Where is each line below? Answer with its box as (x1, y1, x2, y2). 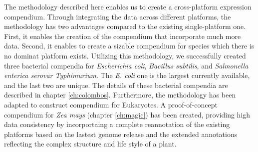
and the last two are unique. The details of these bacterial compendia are (4, 79, 228, 90)
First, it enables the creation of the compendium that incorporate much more (4, 30, 241, 41)
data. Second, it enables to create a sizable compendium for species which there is (4, 40, 255, 51)
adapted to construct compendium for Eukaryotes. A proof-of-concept (4, 99, 218, 109)
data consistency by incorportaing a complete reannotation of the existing (4, 119, 230, 129)
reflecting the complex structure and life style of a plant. (4, 138, 177, 149)
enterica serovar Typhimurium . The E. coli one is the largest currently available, (4, 70, 250, 80)
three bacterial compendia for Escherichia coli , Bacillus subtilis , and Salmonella (4, 60, 249, 70)
